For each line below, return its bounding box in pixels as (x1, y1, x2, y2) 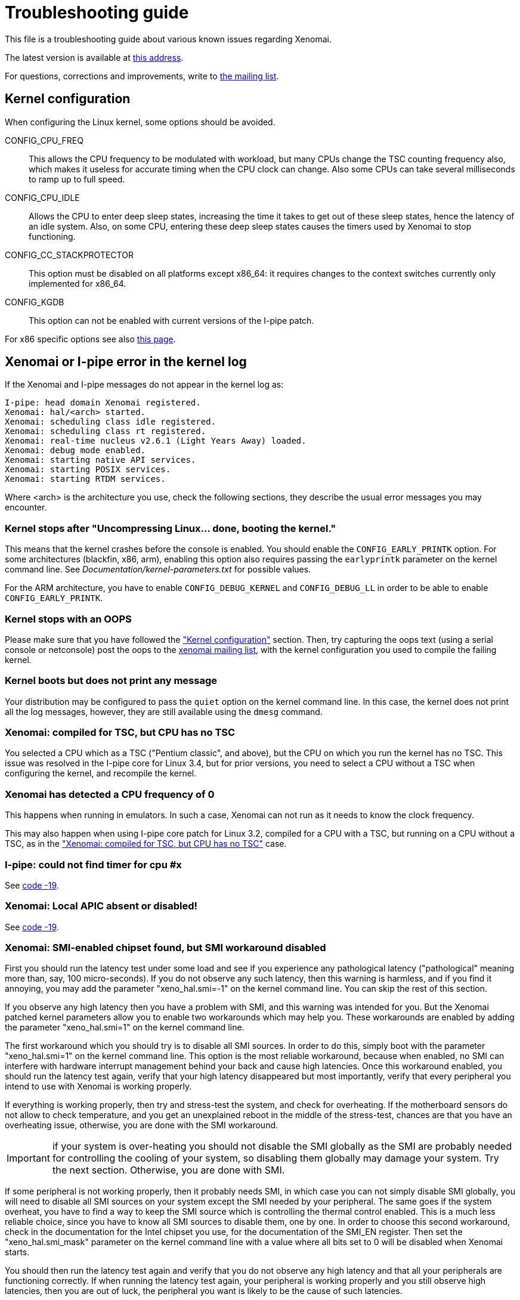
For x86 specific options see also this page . (5, 333, 176, 344)
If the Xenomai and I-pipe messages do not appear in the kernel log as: (5, 379, 284, 390)
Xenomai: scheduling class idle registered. (5, 417, 216, 427)
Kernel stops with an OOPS (5, 612, 132, 625)
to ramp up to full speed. (29, 174, 125, 184)
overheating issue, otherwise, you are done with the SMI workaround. (5, 1120, 278, 1131)
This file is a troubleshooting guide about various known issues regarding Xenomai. (5, 33, 332, 44)
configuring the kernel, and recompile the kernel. (5, 768, 197, 779)
